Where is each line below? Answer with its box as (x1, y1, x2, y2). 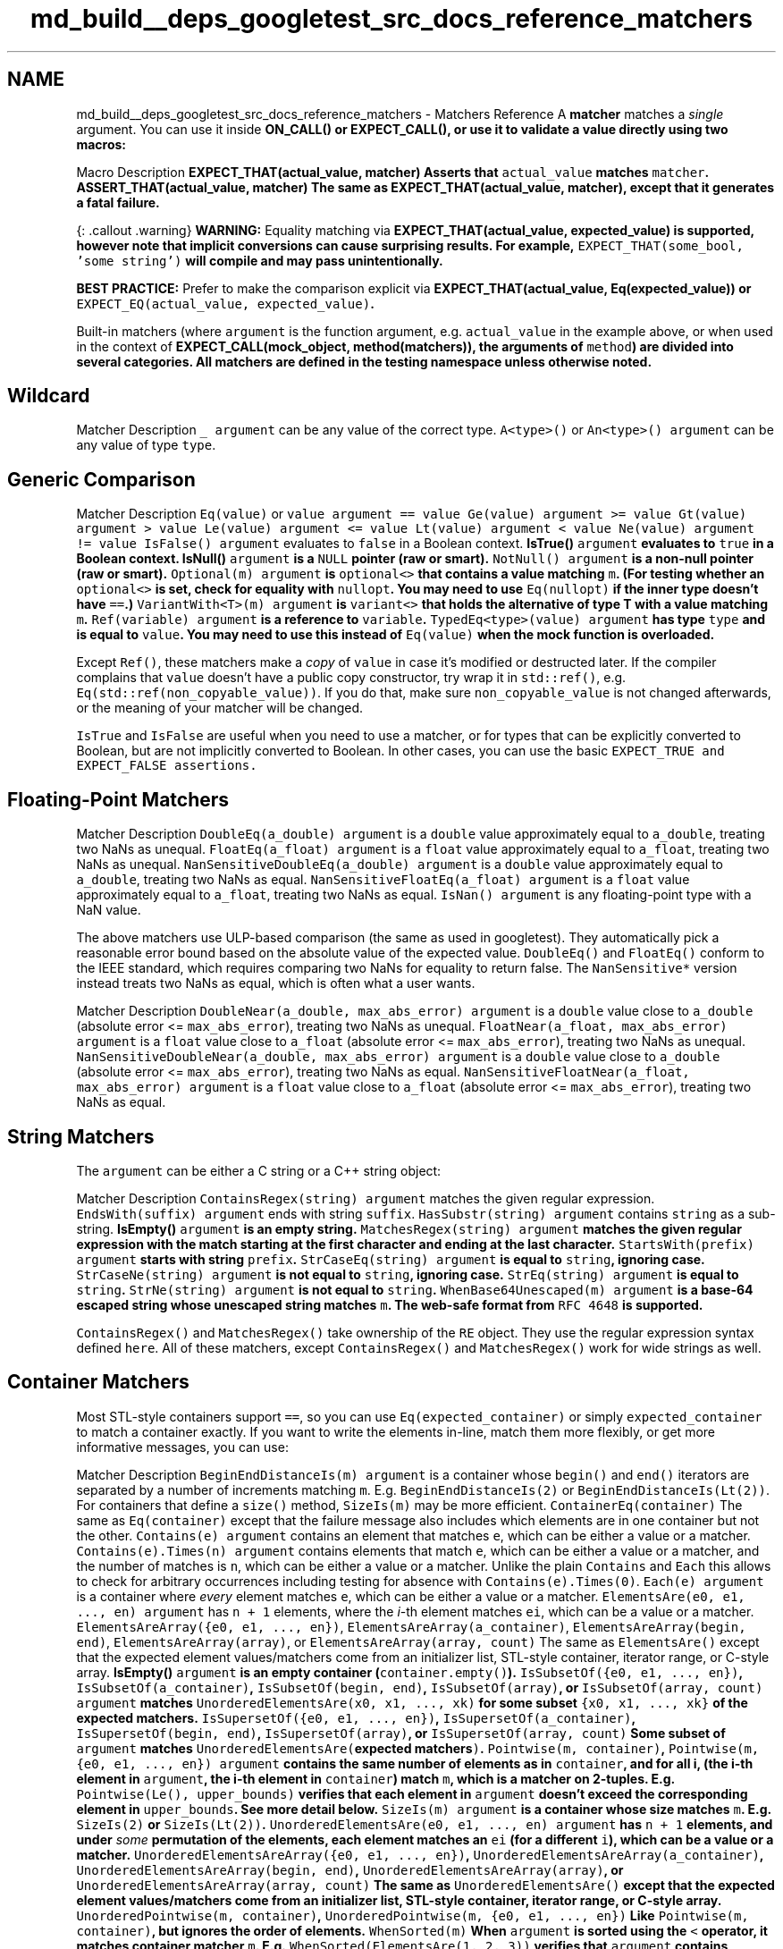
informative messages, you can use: (76, 1439, 289, 1455)
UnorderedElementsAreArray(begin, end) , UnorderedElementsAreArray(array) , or (76, 1861, 624, 1877)
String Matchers (7, 1125, 155, 1148)
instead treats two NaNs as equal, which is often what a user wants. (76, 975, 476, 991)
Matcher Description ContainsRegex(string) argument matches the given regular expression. (76, 1190, 655, 1206)
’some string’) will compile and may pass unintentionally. (76, 252, 443, 268)
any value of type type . (76, 437, 216, 453)
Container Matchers (7, 1371, 189, 1394)
